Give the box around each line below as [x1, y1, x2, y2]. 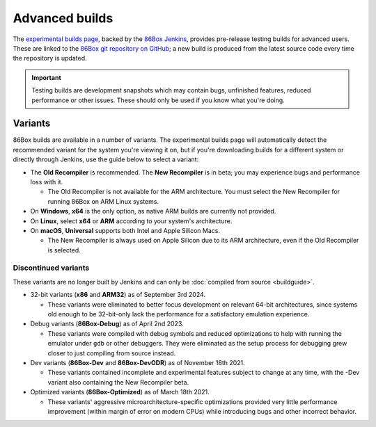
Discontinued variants [13, 263, 90, 273]
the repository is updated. [13, 54, 87, 63]
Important [31, 73, 62, 81]
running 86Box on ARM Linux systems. [47, 197, 159, 205]
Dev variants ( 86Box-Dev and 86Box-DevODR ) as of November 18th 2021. [30, 358, 245, 366]
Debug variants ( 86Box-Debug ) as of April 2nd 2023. [30, 320, 184, 328]
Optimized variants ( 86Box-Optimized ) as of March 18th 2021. [30, 388, 210, 396]
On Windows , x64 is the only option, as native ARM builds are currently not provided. [30, 207, 276, 216]
